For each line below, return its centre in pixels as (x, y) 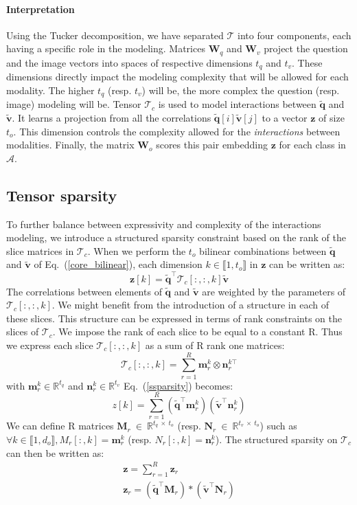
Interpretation (41, 9)
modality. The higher (50, 90)
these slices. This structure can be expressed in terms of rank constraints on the (174, 318)
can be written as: (307, 264)
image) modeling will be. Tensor (74, 104)
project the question (306, 48)
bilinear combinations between (263, 250)
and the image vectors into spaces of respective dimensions (129, 62)
